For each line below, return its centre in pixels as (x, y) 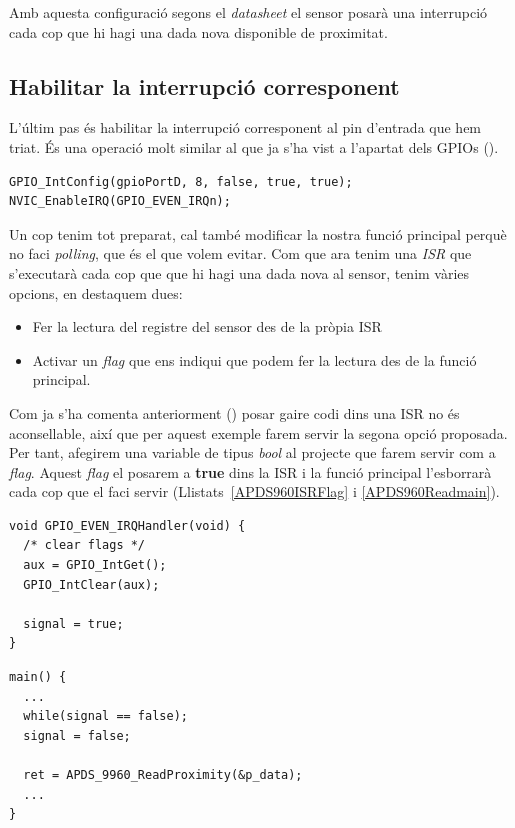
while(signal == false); (105, 716)
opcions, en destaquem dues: (96, 292)
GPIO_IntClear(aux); (91, 584)
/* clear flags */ (84, 545)
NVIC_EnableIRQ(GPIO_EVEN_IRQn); (120, 201)
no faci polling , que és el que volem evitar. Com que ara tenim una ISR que (240, 253)
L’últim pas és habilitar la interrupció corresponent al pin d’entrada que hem (245, 127)
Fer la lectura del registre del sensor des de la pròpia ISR (207, 326)
